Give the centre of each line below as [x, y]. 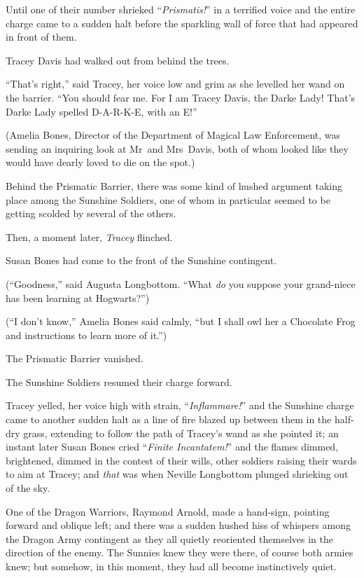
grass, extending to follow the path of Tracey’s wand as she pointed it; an [181, 433]
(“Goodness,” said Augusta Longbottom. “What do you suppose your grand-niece [181, 283]
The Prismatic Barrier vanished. [75, 358]
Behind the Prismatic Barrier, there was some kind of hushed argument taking [174, 185]
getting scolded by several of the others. [91, 213]
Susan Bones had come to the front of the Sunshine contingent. [141, 260]
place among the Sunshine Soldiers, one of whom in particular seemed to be [168, 199]
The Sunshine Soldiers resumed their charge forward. [119, 381]
